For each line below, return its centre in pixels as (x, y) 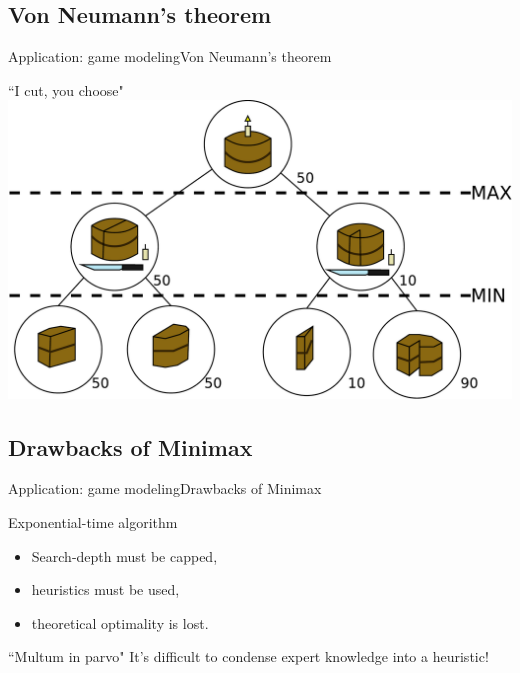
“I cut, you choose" (66, 89)
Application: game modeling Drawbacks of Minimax (165, 488)
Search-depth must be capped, (124, 555)
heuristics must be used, (105, 589)
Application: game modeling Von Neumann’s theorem (170, 56)
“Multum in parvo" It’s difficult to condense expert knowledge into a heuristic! (248, 656)
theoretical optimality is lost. (120, 622)
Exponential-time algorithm (93, 522)
